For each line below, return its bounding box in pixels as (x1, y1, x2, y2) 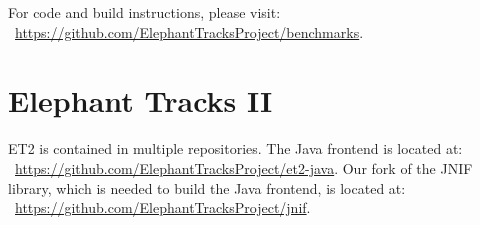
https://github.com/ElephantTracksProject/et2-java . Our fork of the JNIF (15, 157, 473, 178)
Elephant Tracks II (8, 80, 273, 121)
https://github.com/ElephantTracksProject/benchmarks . (15, 21, 364, 42)
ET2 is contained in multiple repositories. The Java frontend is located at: (8, 138, 463, 159)
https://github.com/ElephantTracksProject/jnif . (15, 197, 311, 218)
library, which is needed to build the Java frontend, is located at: (8, 177, 406, 198)
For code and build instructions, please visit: (8, 2, 281, 22)
